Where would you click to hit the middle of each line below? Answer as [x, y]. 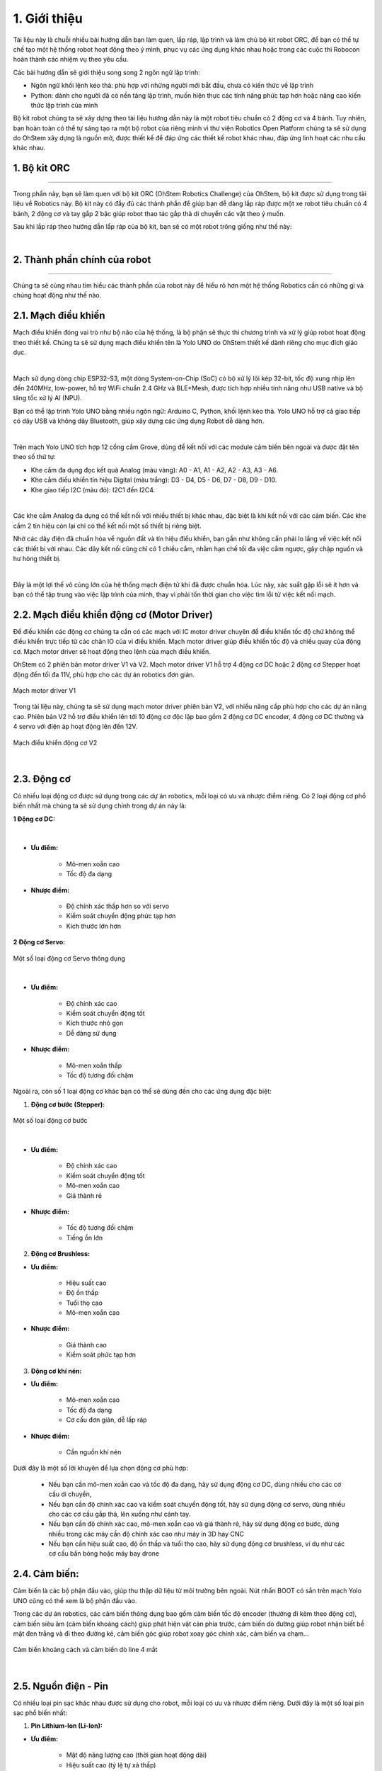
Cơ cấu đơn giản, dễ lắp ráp [107, 1420]
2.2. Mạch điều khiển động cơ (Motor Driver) [113, 615]
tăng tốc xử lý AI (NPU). [48, 398]
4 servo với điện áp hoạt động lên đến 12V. [75, 727]
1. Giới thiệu [48, 18]
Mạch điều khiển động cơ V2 [55, 742]
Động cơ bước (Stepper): [68, 1104]
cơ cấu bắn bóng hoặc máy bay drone [104, 1554]
